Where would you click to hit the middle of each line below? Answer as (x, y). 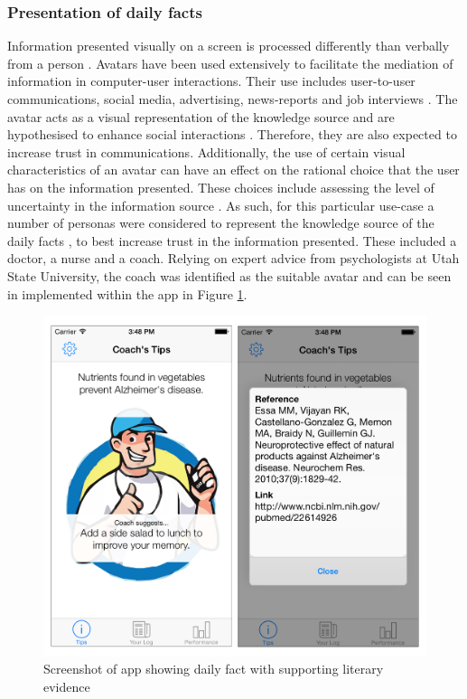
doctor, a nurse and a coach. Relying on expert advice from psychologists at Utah (233, 258)
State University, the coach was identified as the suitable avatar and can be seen (229, 275)
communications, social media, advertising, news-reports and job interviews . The (233, 99)
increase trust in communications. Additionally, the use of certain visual (206, 151)
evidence (67, 687)
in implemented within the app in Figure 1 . (127, 293)
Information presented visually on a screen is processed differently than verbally (229, 46)
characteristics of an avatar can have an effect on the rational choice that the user (233, 170)
